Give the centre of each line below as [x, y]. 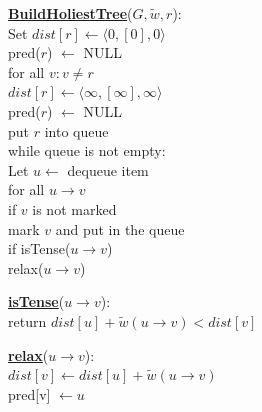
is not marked [74, 208]
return [27, 320]
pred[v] [29, 393]
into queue [76, 130]
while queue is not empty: [87, 150]
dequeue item [108, 169]
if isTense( [39, 248]
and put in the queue [120, 228]
